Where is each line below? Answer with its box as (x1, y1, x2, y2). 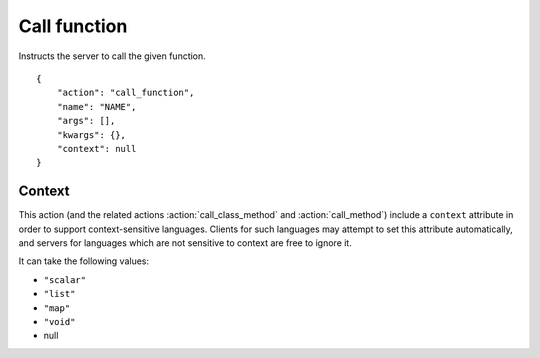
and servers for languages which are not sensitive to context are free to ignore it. (18, 236, 352, 249)
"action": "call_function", (56, 87, 195, 99)
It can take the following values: (18, 255, 150, 267)
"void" (43, 316, 76, 327)
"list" (43, 288, 76, 300)
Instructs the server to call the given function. (18, 50, 207, 62)
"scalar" (43, 274, 87, 285)
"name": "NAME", (56, 101, 137, 112)
